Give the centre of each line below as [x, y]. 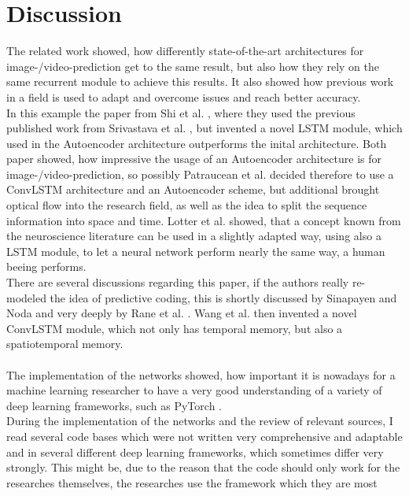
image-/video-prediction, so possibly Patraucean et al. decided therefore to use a [200, 174]
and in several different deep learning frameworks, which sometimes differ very [195, 452]
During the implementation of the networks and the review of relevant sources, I [200, 421]
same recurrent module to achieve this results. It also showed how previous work [200, 81]
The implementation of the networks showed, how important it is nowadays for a [201, 374]
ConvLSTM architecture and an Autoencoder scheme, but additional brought [193, 189]
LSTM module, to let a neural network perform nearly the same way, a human [196, 251]
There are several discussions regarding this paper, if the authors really [178, 282]
